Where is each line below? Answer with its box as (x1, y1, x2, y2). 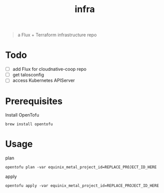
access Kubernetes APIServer (12, 77, 75, 83)
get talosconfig (12, 72, 44, 78)
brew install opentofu (5, 122, 53, 127)
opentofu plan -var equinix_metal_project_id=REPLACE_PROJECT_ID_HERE (5, 165, 157, 170)
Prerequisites (5, 95, 63, 107)
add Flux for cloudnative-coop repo (12, 66, 87, 72)
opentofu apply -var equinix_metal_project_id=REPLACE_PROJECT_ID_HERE (5, 183, 159, 188)
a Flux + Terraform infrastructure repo (17, 32, 97, 38)
